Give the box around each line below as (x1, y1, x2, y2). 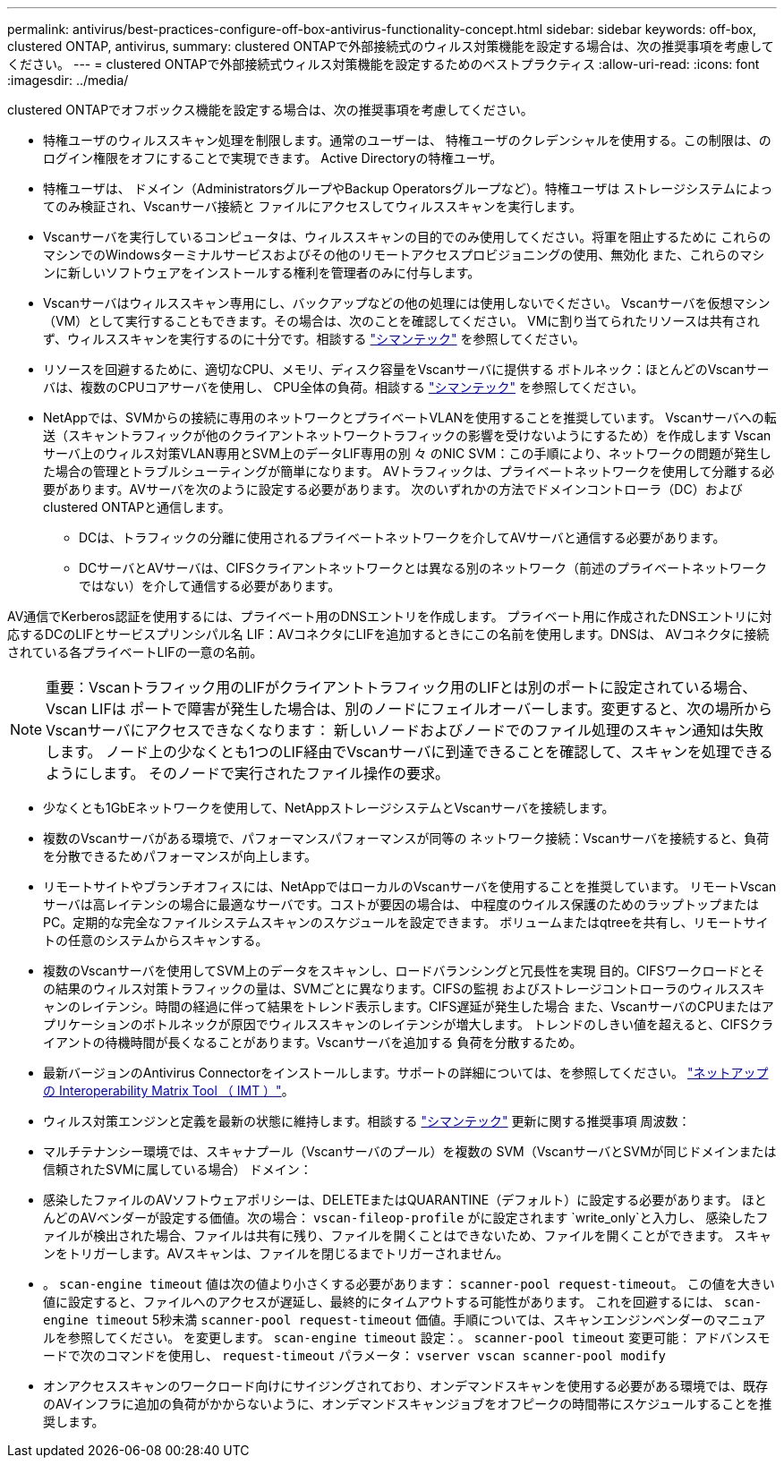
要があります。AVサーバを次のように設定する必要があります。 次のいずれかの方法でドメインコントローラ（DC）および (43, 481, 743, 497)
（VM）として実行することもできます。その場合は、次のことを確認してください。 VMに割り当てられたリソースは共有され (43, 313, 760, 328)
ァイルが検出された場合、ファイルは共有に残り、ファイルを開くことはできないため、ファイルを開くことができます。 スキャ (43, 1228, 771, 1243)
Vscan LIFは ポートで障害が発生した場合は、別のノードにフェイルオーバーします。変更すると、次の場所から (46, 700, 772, 718)
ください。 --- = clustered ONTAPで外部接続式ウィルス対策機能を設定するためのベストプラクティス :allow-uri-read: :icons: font (7, 56, 760, 72)
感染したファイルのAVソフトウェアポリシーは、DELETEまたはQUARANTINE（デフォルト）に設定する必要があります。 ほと (43, 1192, 767, 1207)
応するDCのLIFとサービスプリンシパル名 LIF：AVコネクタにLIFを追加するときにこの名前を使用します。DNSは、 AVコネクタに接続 (7, 626, 770, 642)
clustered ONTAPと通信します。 (43, 499, 231, 515)
